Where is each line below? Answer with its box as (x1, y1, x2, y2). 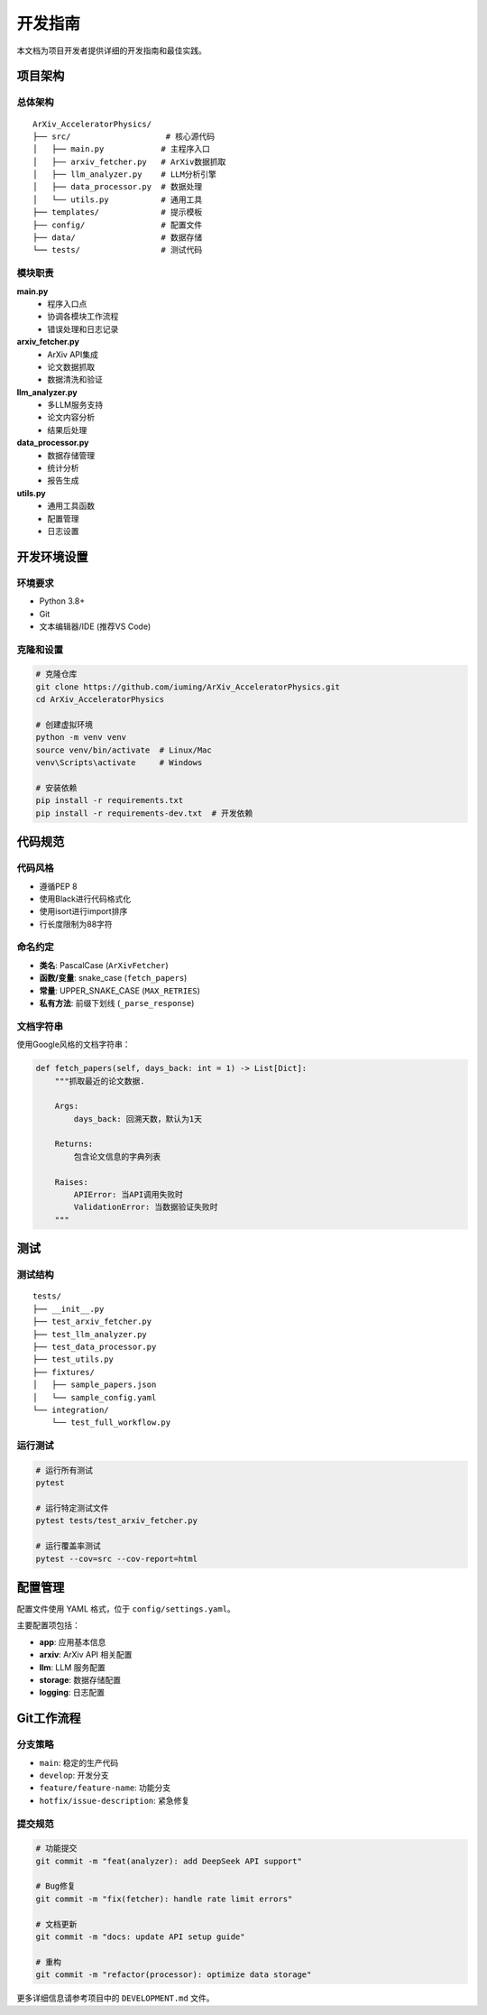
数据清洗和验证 (47, 374, 103, 385)
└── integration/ (32, 1404, 109, 1415)
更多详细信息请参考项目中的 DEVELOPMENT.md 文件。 (16, 1992, 215, 2003)
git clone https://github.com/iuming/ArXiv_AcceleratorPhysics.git (35, 681, 341, 692)
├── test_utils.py (32, 1354, 115, 1364)
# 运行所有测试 (35, 1465, 94, 1475)
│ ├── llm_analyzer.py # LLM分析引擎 (32, 170, 216, 180)
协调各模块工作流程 (47, 311, 119, 322)
